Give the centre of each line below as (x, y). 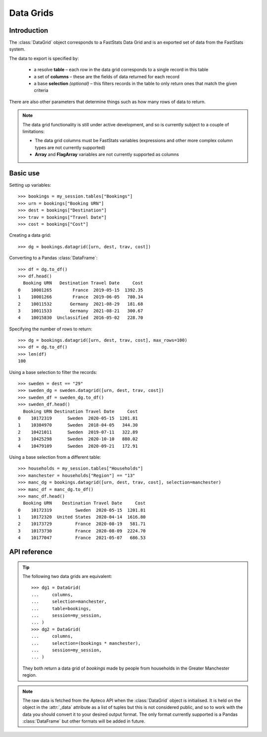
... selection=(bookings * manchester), (86, 643)
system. (17, 49)
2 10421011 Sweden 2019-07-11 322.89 (78, 432)
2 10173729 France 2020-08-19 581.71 (82, 524)
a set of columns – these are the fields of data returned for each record (107, 76)
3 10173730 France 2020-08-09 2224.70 (82, 531)
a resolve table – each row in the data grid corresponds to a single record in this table (121, 70)
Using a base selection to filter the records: (53, 372)
